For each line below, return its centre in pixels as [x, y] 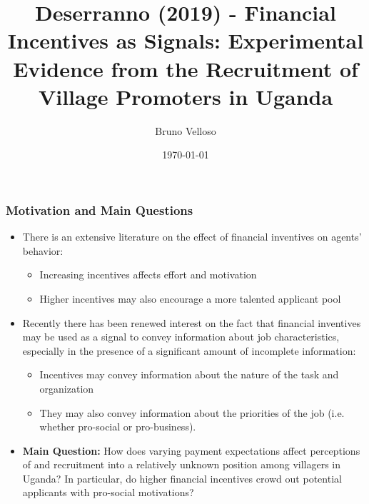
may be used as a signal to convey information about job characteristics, [181, 337]
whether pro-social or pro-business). [118, 427]
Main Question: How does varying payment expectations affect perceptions [191, 450]
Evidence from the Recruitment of [186, 68]
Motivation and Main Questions [100, 210]
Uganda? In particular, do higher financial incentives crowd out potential [182, 478]
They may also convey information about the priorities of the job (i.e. [192, 412]
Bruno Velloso [186, 130]
